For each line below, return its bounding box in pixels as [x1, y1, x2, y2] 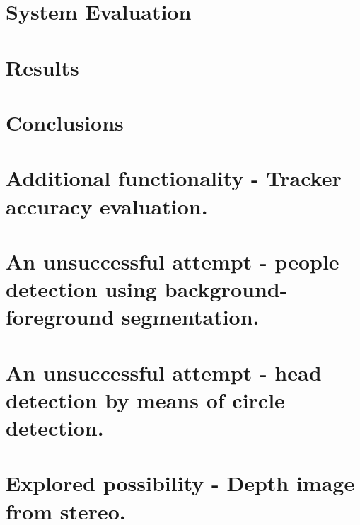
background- [164, 275, 288, 304]
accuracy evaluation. [6, 191, 208, 220]
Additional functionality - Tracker [6, 163, 342, 192]
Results [6, 52, 79, 81]
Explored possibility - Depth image [6, 468, 355, 497]
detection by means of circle [6, 385, 285, 414]
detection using [6, 275, 157, 304]
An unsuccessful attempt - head [6, 357, 322, 386]
